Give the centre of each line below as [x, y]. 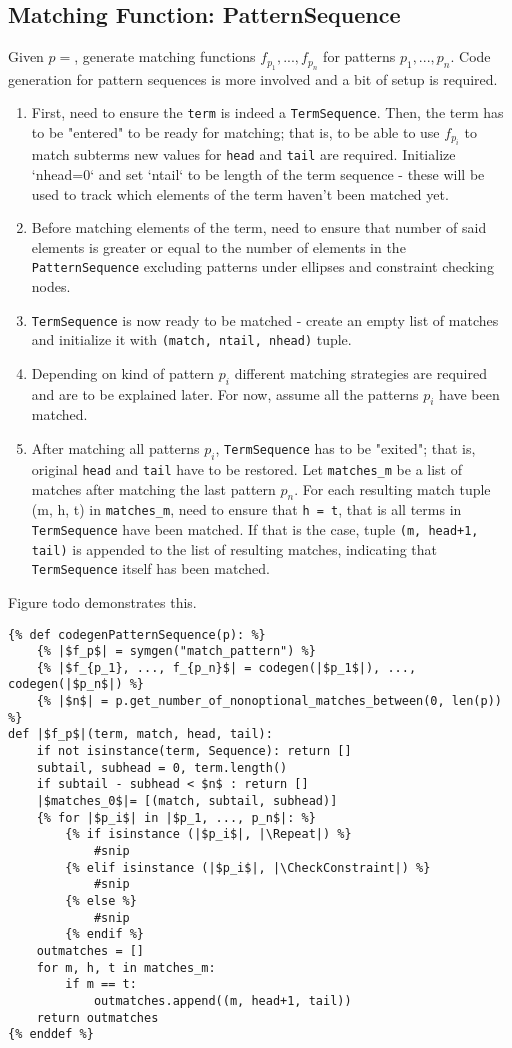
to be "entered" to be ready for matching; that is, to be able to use [235, 131]
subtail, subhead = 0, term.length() [162, 767]
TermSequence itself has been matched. [150, 568]
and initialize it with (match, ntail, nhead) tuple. [191, 339]
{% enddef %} [51, 1034]
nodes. [51, 285]
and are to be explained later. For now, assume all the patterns [225, 393]
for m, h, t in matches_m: [126, 967]
